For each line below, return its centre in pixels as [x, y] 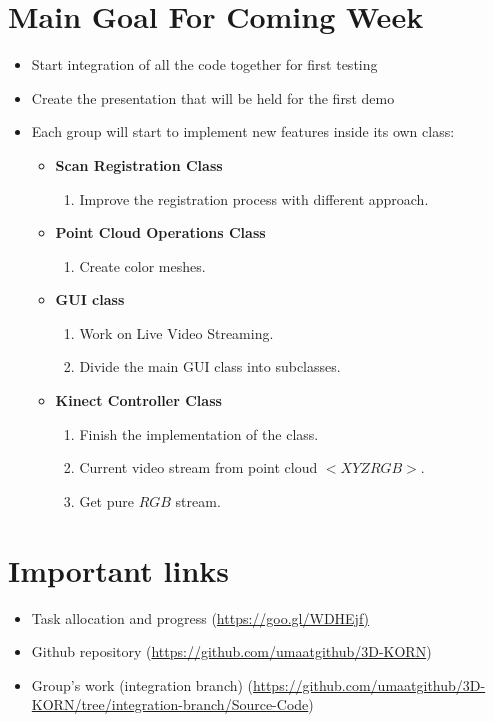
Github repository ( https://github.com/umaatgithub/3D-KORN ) [231, 651]
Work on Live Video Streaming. [176, 332]
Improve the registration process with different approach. [254, 198]
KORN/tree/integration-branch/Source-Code [170, 704]
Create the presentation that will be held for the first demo [213, 97]
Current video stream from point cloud [198, 467]
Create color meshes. [142, 265]
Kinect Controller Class [138, 400]
